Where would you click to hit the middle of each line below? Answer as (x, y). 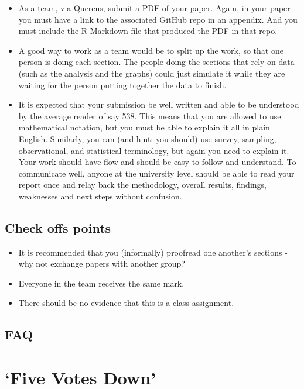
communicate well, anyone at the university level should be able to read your (156, 173)
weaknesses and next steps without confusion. (100, 196)
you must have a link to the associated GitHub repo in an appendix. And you (158, 19)
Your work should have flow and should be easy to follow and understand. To (157, 162)
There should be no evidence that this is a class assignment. (126, 303)
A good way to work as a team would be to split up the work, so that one (151, 50)
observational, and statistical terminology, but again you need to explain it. (154, 150)
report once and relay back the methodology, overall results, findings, (142, 185)
